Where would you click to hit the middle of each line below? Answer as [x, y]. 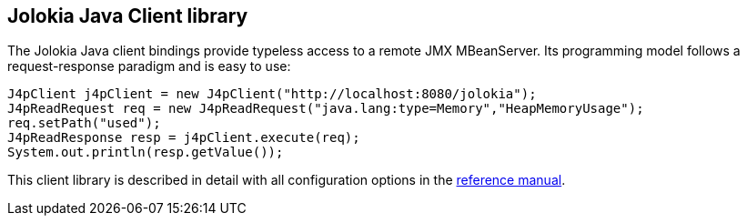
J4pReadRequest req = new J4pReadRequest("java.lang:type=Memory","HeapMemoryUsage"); [326, 109]
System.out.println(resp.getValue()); [146, 152]
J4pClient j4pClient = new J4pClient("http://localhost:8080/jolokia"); [272, 94]
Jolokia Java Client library [128, 16]
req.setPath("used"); [84, 123]
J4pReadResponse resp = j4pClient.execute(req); [184, 138]
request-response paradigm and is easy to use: [149, 66]
